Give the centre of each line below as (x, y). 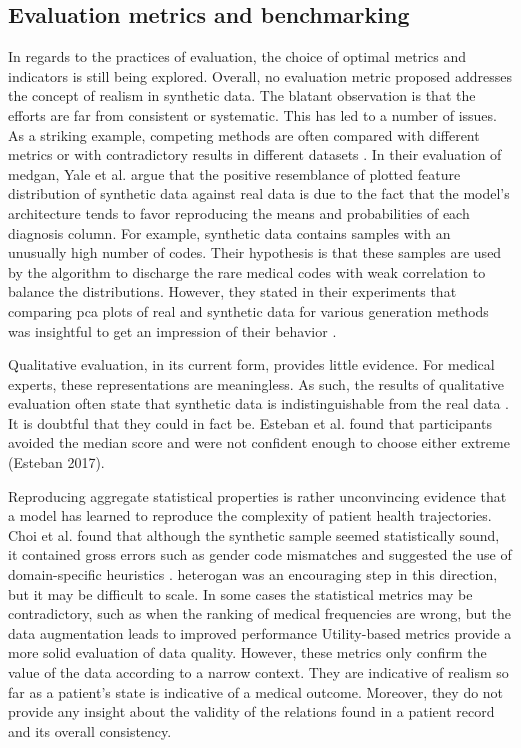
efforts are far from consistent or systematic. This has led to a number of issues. (252, 114)
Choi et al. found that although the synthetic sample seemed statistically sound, (254, 534)
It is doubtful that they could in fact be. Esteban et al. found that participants (250, 422)
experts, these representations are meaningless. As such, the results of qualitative (256, 383)
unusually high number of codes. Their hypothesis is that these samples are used (255, 252)
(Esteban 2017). (56, 462)
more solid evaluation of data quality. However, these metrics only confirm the (247, 652)
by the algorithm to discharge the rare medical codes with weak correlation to (247, 271)
